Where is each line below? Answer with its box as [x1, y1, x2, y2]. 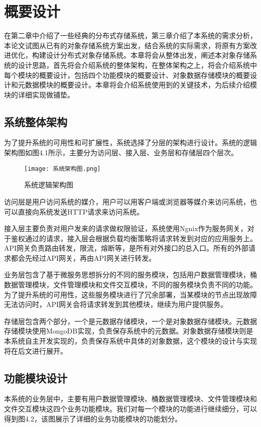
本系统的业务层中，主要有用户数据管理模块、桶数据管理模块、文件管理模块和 [4, 393, 257, 404]
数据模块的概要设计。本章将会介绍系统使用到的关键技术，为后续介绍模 [25, 79, 257, 90]
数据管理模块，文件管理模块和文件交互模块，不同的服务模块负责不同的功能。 [4, 279, 257, 290]
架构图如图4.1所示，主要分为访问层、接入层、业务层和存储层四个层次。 [4, 147, 238, 158]
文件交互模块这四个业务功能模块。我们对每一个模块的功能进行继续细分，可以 [4, 403, 257, 414]
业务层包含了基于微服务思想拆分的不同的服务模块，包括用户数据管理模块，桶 [4, 269, 257, 280]
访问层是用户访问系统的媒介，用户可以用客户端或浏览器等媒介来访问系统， [4, 196, 250, 206]
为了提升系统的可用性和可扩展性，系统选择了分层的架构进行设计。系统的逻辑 [4, 137, 257, 148]
